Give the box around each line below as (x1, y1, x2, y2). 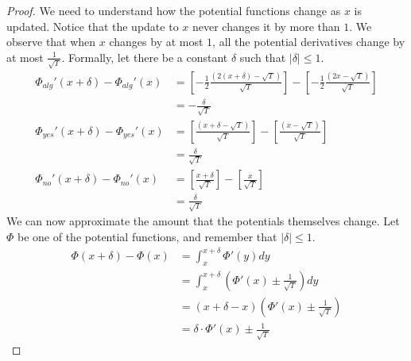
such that (239, 48, 286, 65)
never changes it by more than (192, 17, 340, 34)
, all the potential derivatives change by (212, 33, 405, 50)
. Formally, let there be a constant (61, 48, 228, 65)
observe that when (6, 33, 96, 50)
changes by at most (109, 33, 204, 50)
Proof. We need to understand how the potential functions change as (6, 2, 341, 18)
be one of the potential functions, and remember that (17, 228, 277, 244)
